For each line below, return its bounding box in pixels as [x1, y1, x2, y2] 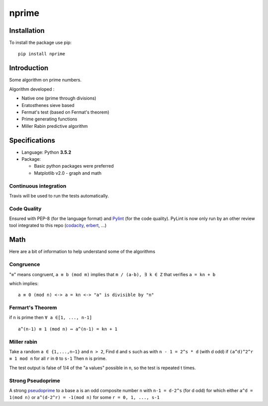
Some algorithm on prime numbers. [9, 77, 82, 83]
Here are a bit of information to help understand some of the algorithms [9, 249, 156, 255]
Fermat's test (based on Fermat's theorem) [21, 109, 110, 115]
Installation [9, 26, 45, 35]
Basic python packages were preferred [34, 163, 114, 169]
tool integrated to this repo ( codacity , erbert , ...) [9, 222, 107, 228]
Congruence [9, 261, 40, 268]
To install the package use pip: [9, 40, 72, 46]
